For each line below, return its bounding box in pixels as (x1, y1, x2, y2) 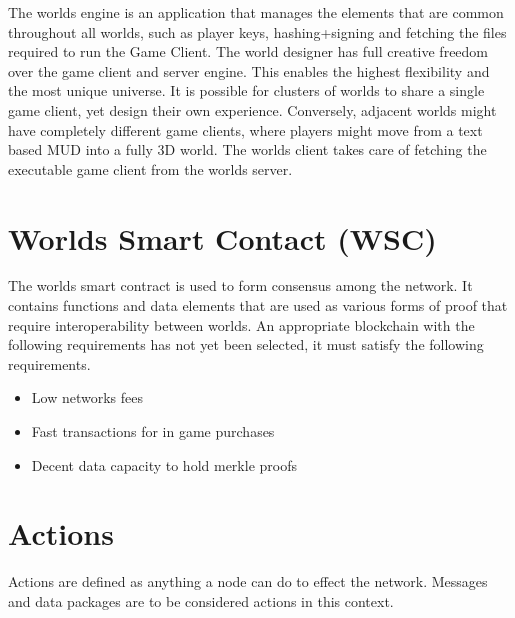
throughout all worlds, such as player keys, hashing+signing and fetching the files (8, 21, 507, 42)
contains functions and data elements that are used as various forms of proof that (8, 295, 508, 316)
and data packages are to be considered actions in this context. (8, 590, 394, 611)
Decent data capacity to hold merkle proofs (31, 454, 297, 475)
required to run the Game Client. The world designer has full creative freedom (8, 41, 489, 62)
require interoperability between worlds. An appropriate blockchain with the (8, 314, 475, 335)
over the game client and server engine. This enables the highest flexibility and (8, 60, 490, 81)
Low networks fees (31, 387, 143, 408)
